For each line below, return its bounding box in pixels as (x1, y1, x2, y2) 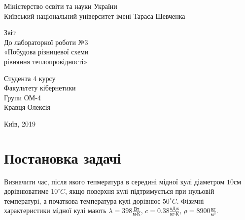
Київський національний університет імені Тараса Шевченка (4, 10, 185, 21)
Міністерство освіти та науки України (4, 1, 117, 11)
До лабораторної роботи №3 (4, 37, 88, 47)
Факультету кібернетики (4, 83, 76, 93)
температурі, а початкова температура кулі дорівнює (4, 195, 161, 206)
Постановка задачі (4, 147, 121, 168)
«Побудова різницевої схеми (4, 46, 89, 57)
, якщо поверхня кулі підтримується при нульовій (65, 186, 214, 196)
